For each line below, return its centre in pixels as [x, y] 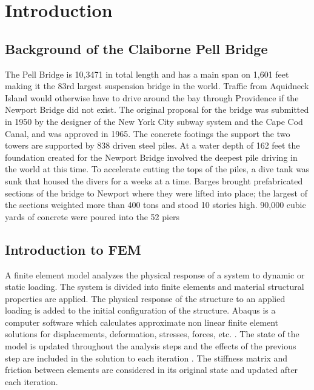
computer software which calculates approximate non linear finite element [142, 322]
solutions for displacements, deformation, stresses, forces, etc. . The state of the [152, 334]
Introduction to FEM [73, 249]
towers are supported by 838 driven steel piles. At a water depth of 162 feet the [152, 145]
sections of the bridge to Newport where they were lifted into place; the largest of [156, 193]
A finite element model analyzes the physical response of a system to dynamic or [155, 274]
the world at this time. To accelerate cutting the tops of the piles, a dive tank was [157, 169]
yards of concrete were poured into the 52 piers [92, 216]
